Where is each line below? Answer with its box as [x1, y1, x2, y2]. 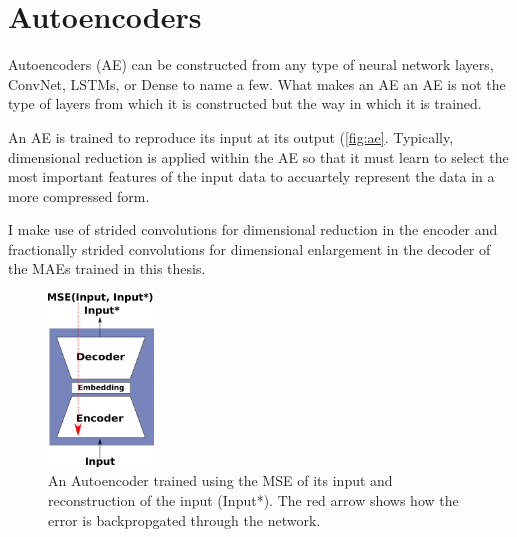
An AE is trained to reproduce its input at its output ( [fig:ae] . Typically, [8, 126, 454, 147]
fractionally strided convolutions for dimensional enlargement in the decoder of [8, 238, 491, 259]
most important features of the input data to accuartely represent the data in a [8, 166, 495, 187]
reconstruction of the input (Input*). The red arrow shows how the [48, 489, 459, 510]
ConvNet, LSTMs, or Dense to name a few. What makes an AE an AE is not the [8, 73, 506, 94]
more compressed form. [8, 185, 150, 206]
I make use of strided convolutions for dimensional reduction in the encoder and [8, 219, 498, 240]
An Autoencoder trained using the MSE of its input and [48, 470, 393, 491]
